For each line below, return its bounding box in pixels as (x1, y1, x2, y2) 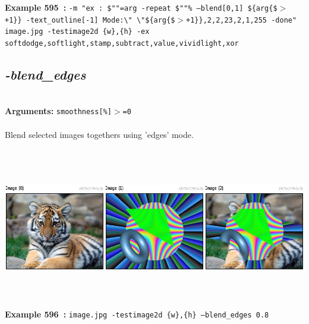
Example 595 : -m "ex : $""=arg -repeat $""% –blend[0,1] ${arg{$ (5, 1, 278, 13)
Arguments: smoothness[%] (5, 105, 112, 117)
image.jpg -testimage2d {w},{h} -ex (5, 27, 150, 36)
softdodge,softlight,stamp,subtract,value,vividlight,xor (5, 39, 239, 48)
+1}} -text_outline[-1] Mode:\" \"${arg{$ (5, 15, 175, 24)
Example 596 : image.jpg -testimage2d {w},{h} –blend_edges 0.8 (5, 308, 269, 320)
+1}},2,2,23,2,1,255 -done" (186, 15, 297, 24)
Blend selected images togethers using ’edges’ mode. (5, 128, 194, 140)
